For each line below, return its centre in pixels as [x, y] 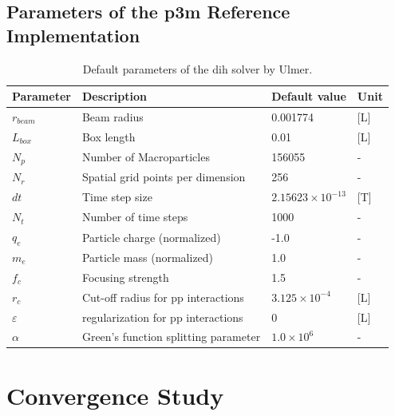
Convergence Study [115, 395]
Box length [109, 136]
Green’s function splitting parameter [171, 337]
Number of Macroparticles [146, 157]
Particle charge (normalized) [151, 237]
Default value [309, 96]
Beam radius [113, 117]
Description [114, 96]
